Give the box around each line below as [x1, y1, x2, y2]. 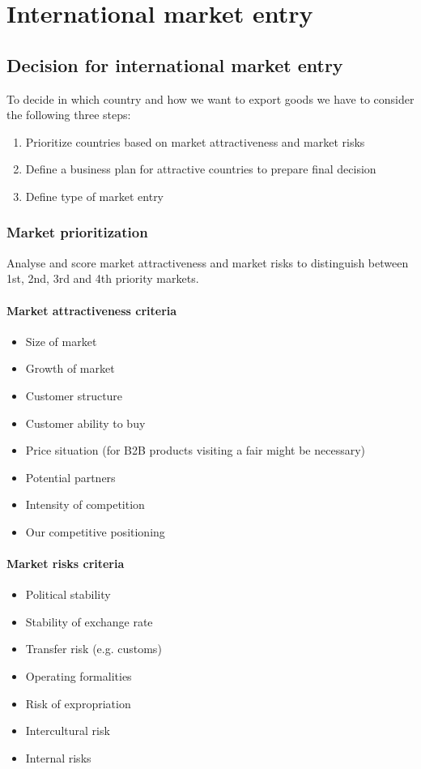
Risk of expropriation [25, 694, 131, 711]
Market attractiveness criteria [6, 301, 177, 318]
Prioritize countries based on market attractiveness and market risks [25, 133, 365, 150]
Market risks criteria [6, 555, 125, 572]
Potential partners [25, 468, 116, 485]
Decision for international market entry [6, 52, 343, 77]
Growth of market [25, 360, 115, 377]
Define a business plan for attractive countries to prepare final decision [25, 160, 376, 177]
